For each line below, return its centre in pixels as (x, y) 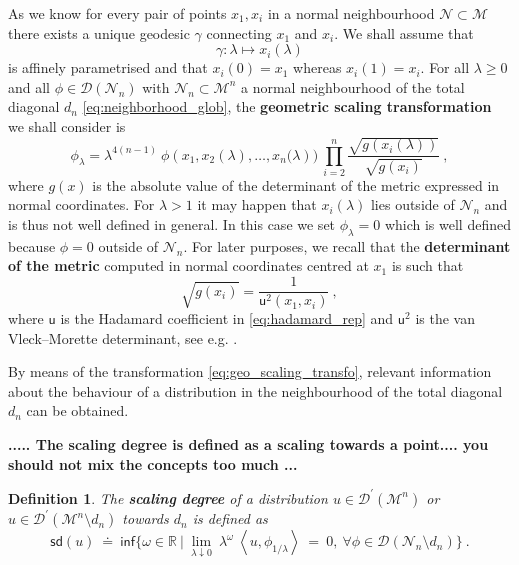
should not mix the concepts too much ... (153, 463)
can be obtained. (77, 410)
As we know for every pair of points (117, 13)
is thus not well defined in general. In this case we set (172, 224)
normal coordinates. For (81, 204)
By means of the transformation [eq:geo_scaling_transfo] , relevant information (250, 371)
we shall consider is (67, 125)
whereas (317, 67)
